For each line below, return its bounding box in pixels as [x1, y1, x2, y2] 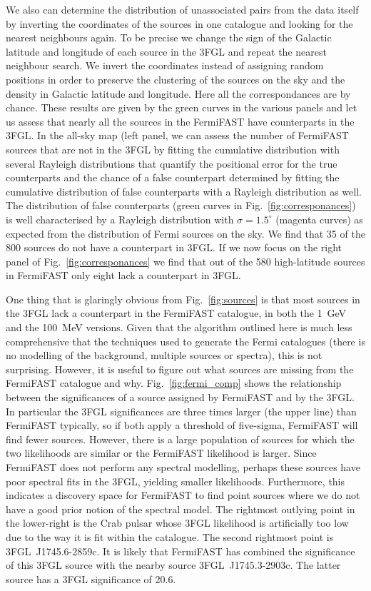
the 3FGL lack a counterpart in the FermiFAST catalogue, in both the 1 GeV [6, 305, 347, 320]
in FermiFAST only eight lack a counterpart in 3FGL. [6, 268, 241, 283]
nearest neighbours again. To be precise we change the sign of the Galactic [6, 30, 332, 45]
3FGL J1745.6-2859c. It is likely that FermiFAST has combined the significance [6, 543, 355, 558]
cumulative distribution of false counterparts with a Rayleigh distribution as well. [6, 183, 362, 198]
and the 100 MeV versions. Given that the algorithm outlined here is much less [6, 320, 352, 335]
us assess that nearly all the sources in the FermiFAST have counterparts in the [6, 113, 355, 128]
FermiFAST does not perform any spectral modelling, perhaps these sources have [6, 460, 360, 474]
